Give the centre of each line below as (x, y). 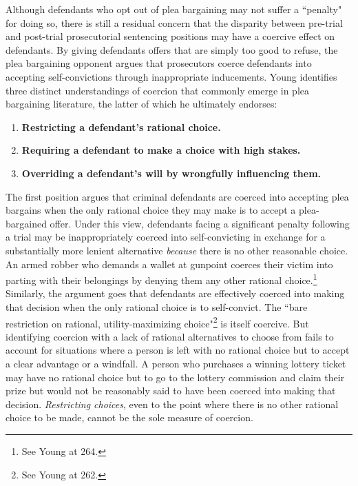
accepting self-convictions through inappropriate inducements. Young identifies (171, 76)
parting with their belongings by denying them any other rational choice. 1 (161, 279)
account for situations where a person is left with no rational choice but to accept (178, 350)
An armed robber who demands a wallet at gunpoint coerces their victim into (169, 264)
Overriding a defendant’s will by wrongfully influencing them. (171, 173)
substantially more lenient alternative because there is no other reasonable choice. (177, 250)
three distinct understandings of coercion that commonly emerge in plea (157, 90)
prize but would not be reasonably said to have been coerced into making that (171, 391)
